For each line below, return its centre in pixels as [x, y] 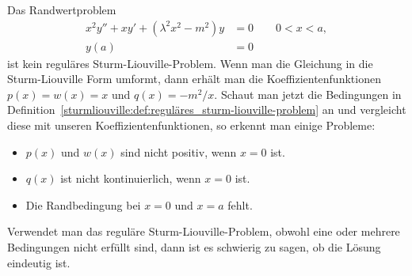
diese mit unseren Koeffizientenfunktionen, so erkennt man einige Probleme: [191, 125]
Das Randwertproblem [62, 9]
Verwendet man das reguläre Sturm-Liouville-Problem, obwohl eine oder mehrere [204, 231]
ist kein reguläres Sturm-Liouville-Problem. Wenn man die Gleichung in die [190, 63]
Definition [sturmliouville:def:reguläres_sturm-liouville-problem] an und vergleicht [207, 110]
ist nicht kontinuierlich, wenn [131, 178]
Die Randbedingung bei [83, 204]
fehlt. [240, 204]
